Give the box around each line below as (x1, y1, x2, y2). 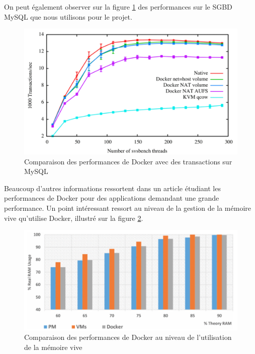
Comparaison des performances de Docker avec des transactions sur (24, 156, 232, 166)
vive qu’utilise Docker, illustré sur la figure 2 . (4, 212, 143, 223)
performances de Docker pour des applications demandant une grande (4, 193, 219, 203)
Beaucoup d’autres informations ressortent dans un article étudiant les (4, 183, 221, 193)
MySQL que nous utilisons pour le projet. (4, 11, 132, 22)
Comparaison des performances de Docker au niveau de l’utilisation (24, 332, 232, 342)
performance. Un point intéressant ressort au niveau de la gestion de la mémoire (4, 203, 251, 213)
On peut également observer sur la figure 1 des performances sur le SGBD (4, 2, 232, 12)
